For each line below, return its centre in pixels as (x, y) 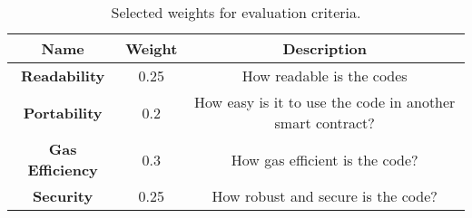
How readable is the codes (324, 76)
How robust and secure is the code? (324, 196)
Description (324, 48)
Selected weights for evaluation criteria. (236, 12)
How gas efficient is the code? (324, 159)
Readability (63, 76)
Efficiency (63, 170)
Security (63, 196)
